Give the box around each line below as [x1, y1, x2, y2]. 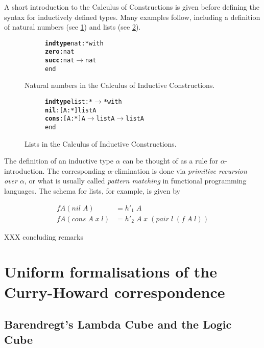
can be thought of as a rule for [123, 155, 219, 166]
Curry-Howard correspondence [4, 281, 225, 302]
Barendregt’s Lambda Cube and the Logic [4, 316, 232, 332]
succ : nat [45, 57, 75, 64]
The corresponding [47, 165, 106, 176]
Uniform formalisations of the [4, 261, 217, 282]
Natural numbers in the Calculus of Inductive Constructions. [25, 80, 215, 90]
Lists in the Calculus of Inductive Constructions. [25, 138, 177, 149]
